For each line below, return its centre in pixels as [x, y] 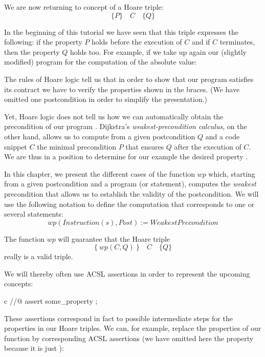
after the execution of [208, 146]
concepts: [19, 283]
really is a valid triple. [39, 256]
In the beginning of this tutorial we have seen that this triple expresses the [121, 31]
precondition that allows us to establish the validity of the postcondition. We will [131, 193]
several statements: [34, 214]
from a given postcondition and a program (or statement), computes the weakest [130, 184]
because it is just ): [34, 348]
